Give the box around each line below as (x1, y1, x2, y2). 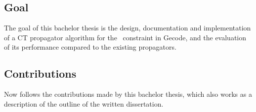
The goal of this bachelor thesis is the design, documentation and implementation (4, 23, 251, 33)
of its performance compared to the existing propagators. (4, 42, 176, 52)
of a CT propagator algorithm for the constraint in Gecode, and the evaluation (4, 32, 247, 42)
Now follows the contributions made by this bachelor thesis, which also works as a (4, 89, 252, 99)
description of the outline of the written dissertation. (4, 98, 164, 109)
